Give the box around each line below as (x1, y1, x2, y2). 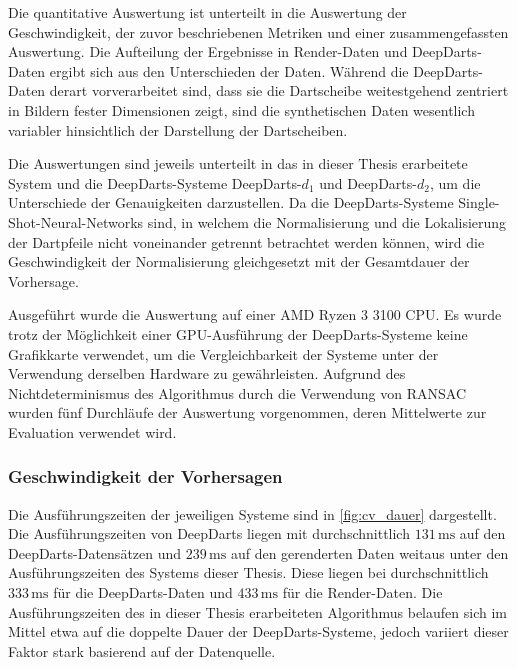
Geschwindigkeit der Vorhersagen (8, 464, 283, 489)
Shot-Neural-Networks (8, 211, 144, 232)
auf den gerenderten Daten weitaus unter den (230, 542, 509, 563)
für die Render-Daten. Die (282, 582, 443, 603)
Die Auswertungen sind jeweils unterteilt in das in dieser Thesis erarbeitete (8, 153, 468, 174)
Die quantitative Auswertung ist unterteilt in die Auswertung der (8, 2, 407, 22)
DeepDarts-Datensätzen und (8, 542, 182, 563)
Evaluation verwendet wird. (8, 421, 177, 442)
